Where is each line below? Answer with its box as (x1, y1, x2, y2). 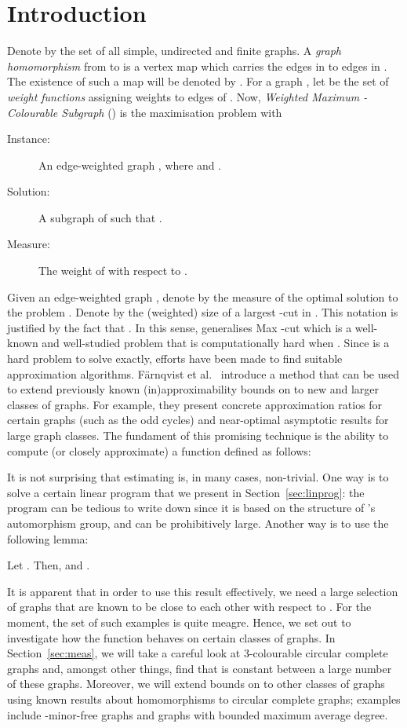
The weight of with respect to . (38, 262, 187, 279)
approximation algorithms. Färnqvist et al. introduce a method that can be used (7, 365, 400, 382)
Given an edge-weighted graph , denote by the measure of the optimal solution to (7, 288, 398, 305)
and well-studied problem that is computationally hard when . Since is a (42, 335, 390, 351)
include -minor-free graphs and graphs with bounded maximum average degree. (7, 706, 388, 723)
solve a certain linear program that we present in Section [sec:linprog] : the (7, 484, 365, 500)
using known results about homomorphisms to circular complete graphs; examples (7, 690, 401, 707)
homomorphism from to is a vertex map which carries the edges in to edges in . (7, 57, 387, 74)
